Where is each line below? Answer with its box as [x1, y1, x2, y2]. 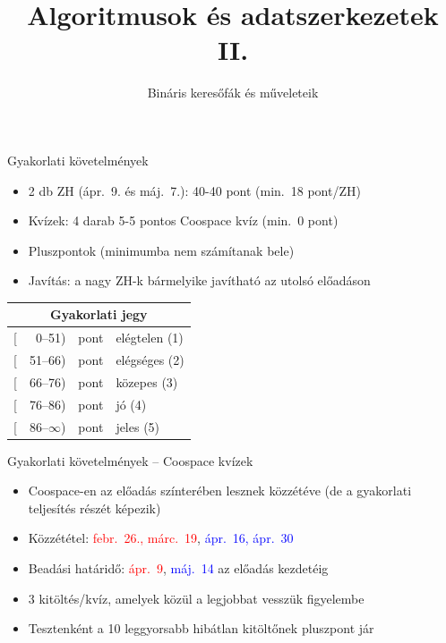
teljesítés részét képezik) [28, 498, 161, 517]
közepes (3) [116, 372, 178, 391]
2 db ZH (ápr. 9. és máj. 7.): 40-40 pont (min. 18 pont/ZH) [28, 181, 361, 199]
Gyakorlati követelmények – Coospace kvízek [7, 451, 253, 470]
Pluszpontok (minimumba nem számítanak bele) [28, 241, 295, 259]
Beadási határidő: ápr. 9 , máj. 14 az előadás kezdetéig [28, 559, 329, 578]
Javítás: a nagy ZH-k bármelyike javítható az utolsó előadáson [28, 271, 371, 290]
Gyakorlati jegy [50, 305, 148, 324]
